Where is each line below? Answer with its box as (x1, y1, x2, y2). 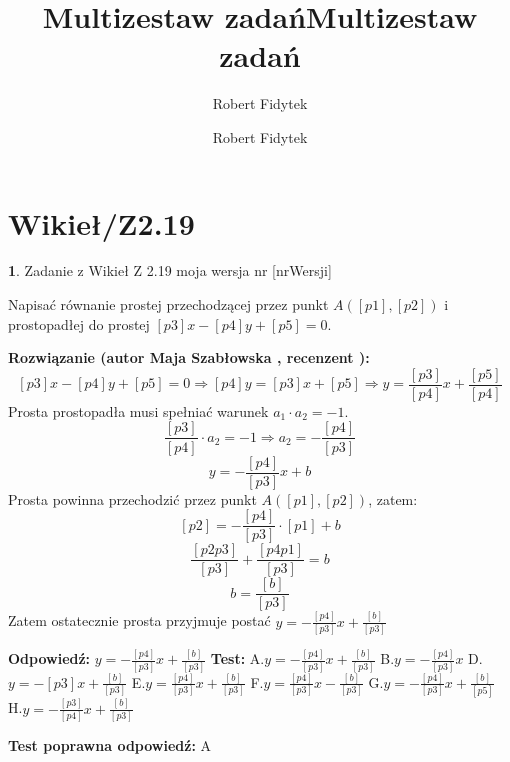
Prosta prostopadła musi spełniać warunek (8, 400, 269, 421)
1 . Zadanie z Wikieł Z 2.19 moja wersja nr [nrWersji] (8, 260, 332, 281)
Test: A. (210, 648, 265, 669)
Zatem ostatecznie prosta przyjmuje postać (8, 610, 271, 631)
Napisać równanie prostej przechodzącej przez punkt (8, 294, 329, 315)
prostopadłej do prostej (8, 313, 150, 334)
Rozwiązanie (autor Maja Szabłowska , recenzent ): (8, 347, 370, 368)
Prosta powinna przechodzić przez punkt (8, 488, 257, 509)
